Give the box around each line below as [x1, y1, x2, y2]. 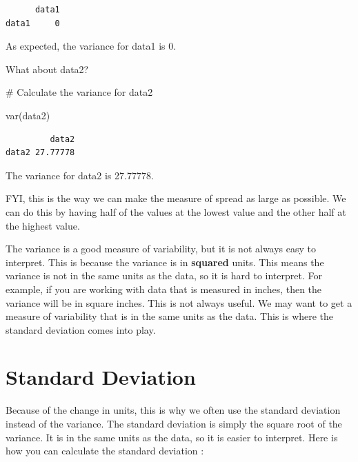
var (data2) [6, 108, 50, 122]
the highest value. [6, 218, 80, 232]
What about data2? [6, 61, 89, 76]
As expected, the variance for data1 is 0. [6, 39, 177, 53]
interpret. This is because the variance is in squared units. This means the [6, 254, 324, 269]
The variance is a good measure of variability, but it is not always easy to [6, 241, 317, 256]
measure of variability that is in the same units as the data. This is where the [6, 309, 334, 323]
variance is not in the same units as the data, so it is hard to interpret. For [6, 268, 322, 283]
